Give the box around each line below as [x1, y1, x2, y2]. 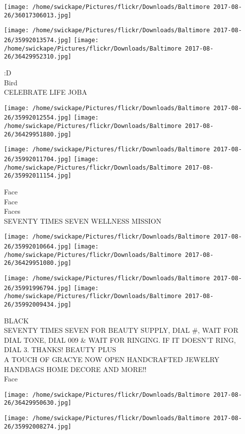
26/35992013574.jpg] [4, 36, 72, 44]
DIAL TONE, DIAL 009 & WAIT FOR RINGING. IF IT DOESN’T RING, [4, 334, 236, 345]
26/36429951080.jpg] [4, 259, 72, 267]
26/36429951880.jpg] [4, 130, 72, 138]
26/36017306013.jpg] [4, 11, 72, 19]
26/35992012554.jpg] [4, 114, 72, 122]
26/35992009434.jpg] [4, 301, 72, 308]
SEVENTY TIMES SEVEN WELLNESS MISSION [4, 215, 162, 226]
